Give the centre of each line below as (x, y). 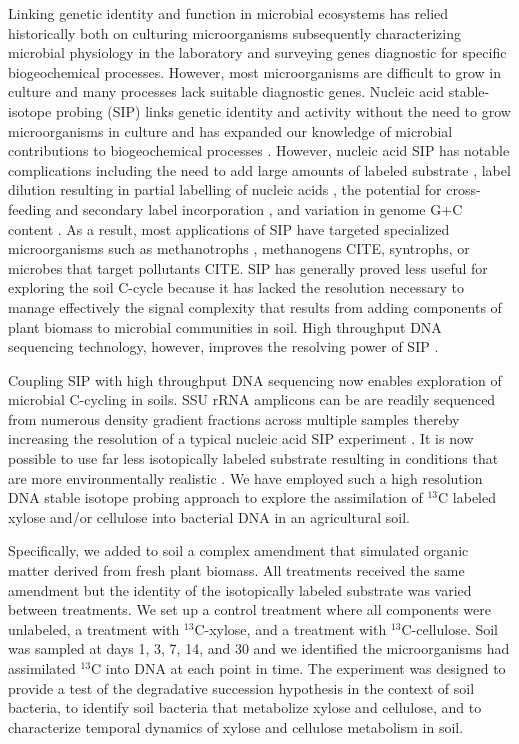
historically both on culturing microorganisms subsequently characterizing (234, 32)
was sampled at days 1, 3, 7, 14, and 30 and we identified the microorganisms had (259, 648)
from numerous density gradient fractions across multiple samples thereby (234, 418)
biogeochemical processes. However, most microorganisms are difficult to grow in (254, 71)
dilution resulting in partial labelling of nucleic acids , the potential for (225, 189)
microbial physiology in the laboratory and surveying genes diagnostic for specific (257, 52)
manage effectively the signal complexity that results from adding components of (255, 306)
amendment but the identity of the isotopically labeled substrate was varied (240, 589)
